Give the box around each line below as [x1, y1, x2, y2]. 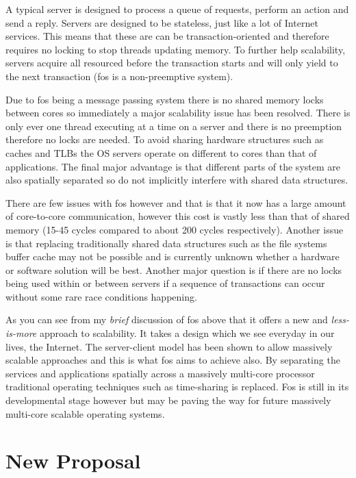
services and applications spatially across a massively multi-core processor [5, 366, 315, 380]
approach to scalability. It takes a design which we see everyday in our [39, 326, 335, 340]
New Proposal [5, 446, 141, 475]
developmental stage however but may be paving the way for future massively [5, 393, 331, 407]
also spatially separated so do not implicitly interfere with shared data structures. [5, 173, 348, 187]
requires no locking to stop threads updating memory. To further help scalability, [5, 42, 346, 56]
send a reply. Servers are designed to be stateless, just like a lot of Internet [5, 15, 318, 29]
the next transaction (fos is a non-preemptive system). [5, 68, 233, 83]
